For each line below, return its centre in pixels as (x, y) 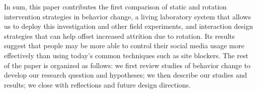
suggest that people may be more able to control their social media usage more (124, 46)
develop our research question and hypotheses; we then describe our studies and (126, 75)
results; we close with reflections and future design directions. (97, 84)
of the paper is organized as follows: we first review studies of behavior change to (127, 65)
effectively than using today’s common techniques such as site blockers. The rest (126, 55)
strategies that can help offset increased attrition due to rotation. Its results (120, 36)
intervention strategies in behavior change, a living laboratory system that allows (128, 16)
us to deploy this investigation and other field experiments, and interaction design (129, 26)
